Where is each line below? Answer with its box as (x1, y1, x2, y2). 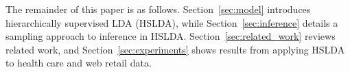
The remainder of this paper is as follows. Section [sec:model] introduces (5, 2, 311, 16)
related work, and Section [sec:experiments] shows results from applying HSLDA (5, 42, 345, 56)
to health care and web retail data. (5, 56, 152, 70)
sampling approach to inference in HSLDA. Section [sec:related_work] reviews (5, 29, 336, 43)
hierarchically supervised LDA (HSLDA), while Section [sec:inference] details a (5, 15, 338, 29)
